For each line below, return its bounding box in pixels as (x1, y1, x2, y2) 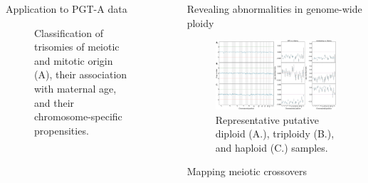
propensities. (34, 122, 89, 137)
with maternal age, (34, 80, 117, 95)
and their (34, 95, 75, 110)
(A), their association (34, 67, 127, 82)
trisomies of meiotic (34, 39, 120, 54)
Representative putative (215, 112, 320, 127)
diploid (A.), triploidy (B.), (215, 126, 335, 141)
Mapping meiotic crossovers (186, 164, 307, 179)
